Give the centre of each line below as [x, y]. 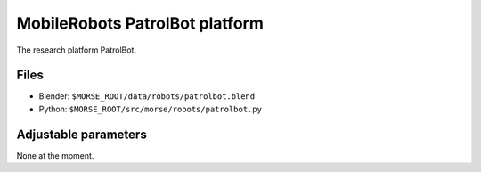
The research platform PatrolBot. [77, 50]
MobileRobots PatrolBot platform [140, 23]
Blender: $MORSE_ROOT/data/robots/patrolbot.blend [147, 96]
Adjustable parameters [82, 134]
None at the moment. [55, 155]
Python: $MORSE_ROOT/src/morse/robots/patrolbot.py [151, 109]
